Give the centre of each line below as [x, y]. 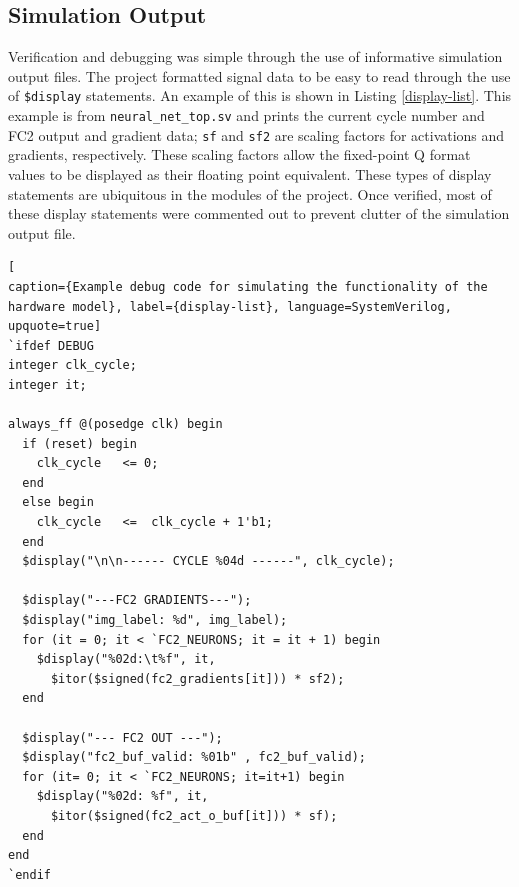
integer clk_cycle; [72, 365]
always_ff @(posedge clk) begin [115, 424]
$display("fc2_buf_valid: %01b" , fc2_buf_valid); [194, 757]
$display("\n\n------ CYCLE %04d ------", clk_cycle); [208, 561]
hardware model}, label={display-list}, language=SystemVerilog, [230, 306]
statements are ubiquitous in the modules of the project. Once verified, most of [250, 193]
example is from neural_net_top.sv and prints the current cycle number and [246, 115]
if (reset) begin [79, 443]
